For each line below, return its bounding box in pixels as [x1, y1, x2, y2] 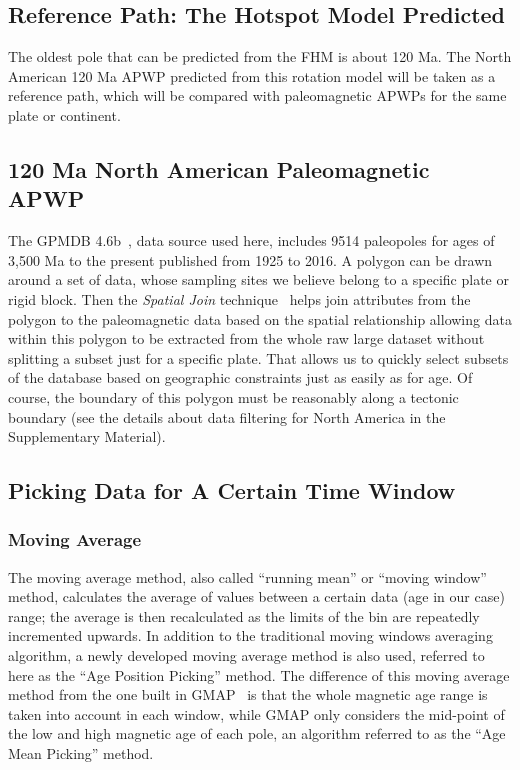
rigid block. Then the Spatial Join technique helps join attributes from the [8, 288, 471, 309]
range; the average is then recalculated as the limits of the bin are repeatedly [8, 605, 480, 626]
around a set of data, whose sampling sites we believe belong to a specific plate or [8, 269, 509, 290]
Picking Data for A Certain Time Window [8, 475, 456, 506]
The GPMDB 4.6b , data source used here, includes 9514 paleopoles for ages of [8, 230, 495, 251]
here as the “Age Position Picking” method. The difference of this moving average [8, 664, 510, 685]
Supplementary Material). [8, 426, 166, 447]
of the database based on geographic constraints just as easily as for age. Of [8, 367, 473, 388]
